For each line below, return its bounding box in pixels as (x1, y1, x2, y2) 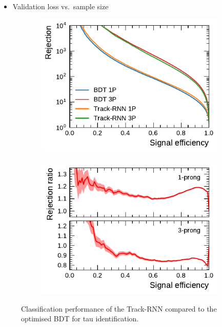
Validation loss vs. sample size (12, 1, 109, 11)
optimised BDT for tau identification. (21, 313, 139, 324)
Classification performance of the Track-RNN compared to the (21, 303, 217, 314)
